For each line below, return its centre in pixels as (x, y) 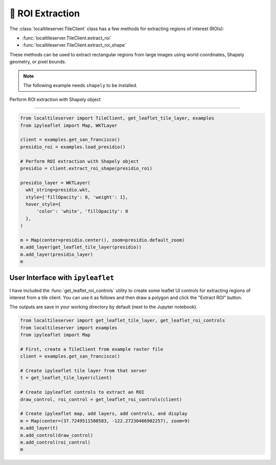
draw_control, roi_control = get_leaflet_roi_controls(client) (101, 399)
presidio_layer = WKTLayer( (55, 183)
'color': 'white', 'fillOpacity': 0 (82, 212)
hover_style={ (43, 204)
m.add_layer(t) (39, 428)
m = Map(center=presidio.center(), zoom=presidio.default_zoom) (102, 240)
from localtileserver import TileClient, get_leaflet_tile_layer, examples (117, 118)
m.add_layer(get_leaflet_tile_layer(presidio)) (81, 247)
